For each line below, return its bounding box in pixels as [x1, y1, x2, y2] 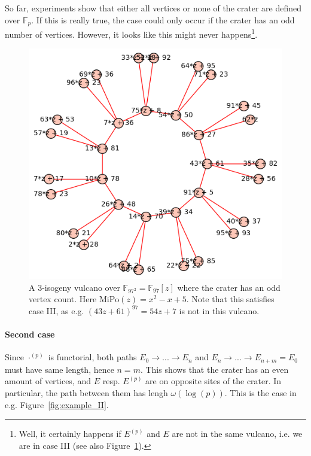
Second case [5, 328, 55, 341]
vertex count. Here [29, 293, 97, 305]
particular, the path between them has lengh [5, 386, 168, 399]
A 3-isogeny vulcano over [29, 281, 120, 293]
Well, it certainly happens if [19, 427, 121, 440]
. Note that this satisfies [186, 293, 275, 305]
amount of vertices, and [5, 375, 92, 387]
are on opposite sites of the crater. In [145, 375, 282, 387]
